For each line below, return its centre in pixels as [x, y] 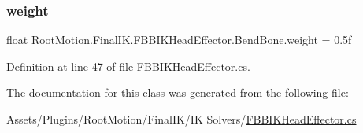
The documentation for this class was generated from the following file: [178, 92]
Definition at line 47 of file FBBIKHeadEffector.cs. [128, 66]
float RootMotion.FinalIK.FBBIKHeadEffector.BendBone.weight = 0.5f [179, 40]
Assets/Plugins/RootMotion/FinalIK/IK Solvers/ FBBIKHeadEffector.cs [181, 119]
